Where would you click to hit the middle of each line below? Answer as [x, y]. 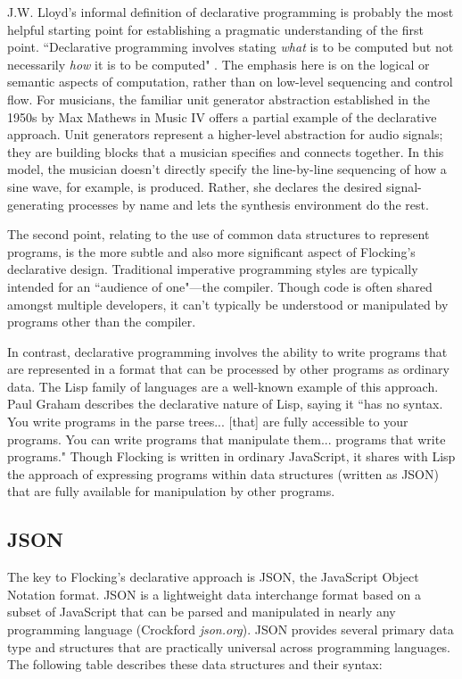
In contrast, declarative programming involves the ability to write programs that [227, 351]
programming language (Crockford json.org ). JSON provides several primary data [231, 629]
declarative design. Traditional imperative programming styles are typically [213, 269]
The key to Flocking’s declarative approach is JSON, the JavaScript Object [213, 577]
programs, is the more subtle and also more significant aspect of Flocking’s [211, 251]
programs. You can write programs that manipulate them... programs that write [227, 439]
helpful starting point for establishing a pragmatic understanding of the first [215, 29]
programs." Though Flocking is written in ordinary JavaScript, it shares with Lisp [231, 456]
